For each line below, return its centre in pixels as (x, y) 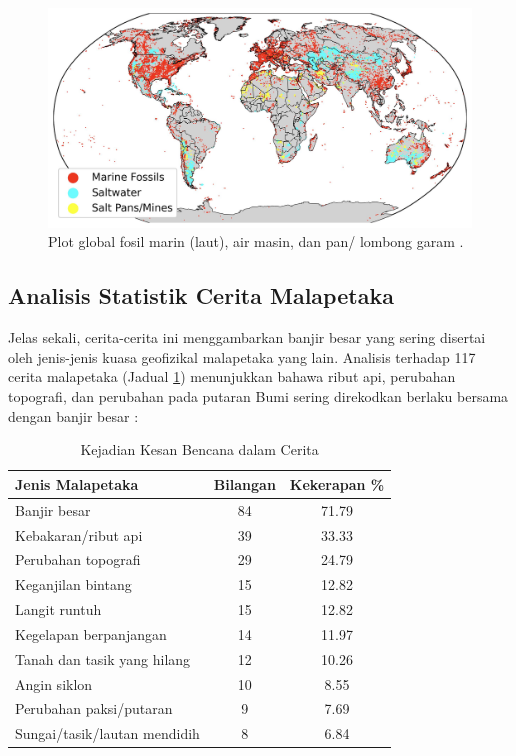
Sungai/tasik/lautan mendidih (107, 733)
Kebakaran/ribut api (79, 534)
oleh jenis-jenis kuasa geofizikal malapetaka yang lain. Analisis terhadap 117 (242, 356)
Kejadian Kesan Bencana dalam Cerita (199, 449)
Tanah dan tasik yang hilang (103, 658)
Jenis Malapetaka (77, 483)
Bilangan (244, 483)
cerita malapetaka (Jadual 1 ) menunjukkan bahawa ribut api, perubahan (232, 376)
